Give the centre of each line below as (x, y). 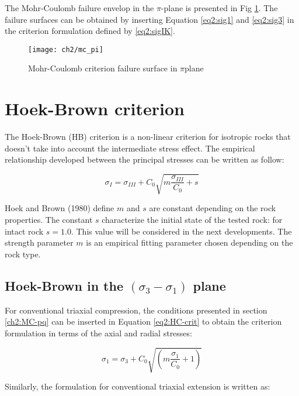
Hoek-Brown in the (64, 285)
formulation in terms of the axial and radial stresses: (98, 333)
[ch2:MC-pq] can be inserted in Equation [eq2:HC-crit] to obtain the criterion (143, 321)
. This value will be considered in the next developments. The (181, 231)
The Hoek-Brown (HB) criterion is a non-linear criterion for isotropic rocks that (148, 137)
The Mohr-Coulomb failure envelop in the (79, 8)
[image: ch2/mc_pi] (66, 49)
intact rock (24, 231)
